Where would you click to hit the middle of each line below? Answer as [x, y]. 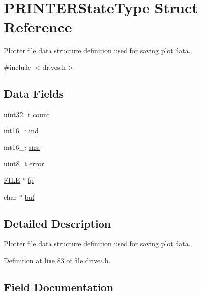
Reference [38, 27]
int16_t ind [21, 131]
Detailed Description [58, 223]
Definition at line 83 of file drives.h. [57, 260]
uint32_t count [27, 114]
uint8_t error [24, 163]
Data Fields [34, 93]
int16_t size [22, 147]
